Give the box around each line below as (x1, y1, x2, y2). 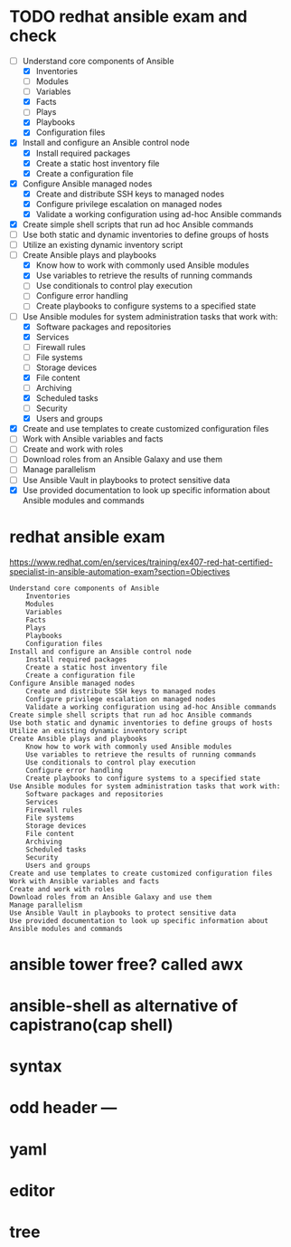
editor (9, 1180, 56, 1201)
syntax (9, 1056, 62, 1077)
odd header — (9, 1098, 117, 1118)
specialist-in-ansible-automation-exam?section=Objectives (9, 566, 230, 576)
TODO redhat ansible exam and (9, 6, 249, 27)
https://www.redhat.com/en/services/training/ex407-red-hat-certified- (9, 557, 274, 567)
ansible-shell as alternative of (9, 995, 239, 1015)
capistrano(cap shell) (9, 1014, 174, 1035)
